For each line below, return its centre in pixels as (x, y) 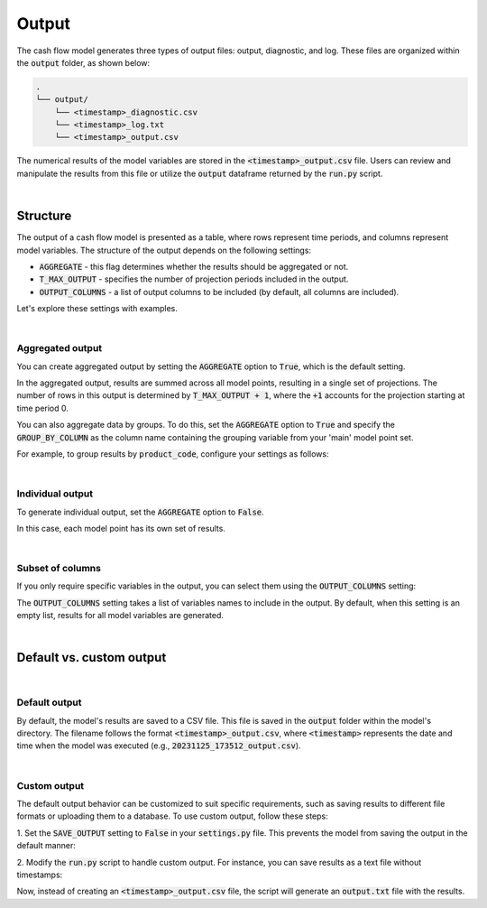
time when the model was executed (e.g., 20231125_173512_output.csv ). (159, 746)
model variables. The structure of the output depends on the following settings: (164, 250)
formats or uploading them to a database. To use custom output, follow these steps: (172, 816)
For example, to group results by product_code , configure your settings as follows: (173, 454)
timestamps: (40, 875)
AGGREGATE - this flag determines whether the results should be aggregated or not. (194, 266)
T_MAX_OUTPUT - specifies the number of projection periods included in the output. (194, 279)
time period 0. (43, 408)
